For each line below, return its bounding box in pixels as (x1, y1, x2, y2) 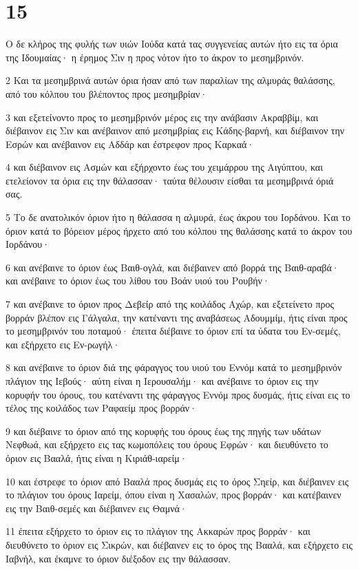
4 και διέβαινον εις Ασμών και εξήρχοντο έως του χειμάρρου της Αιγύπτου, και (6, 160, 323, 174)
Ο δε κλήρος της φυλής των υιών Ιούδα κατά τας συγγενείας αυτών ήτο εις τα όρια (6, 36, 338, 51)
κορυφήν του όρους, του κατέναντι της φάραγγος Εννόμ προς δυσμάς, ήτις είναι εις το (6, 387, 350, 401)
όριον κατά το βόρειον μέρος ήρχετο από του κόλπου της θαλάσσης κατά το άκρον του (6, 223, 352, 237)
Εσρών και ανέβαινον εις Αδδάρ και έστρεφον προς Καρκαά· (6, 136, 255, 151)
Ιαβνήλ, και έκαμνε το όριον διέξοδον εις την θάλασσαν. (6, 551, 231, 565)
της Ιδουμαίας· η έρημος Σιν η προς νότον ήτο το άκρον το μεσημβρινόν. (6, 50, 304, 64)
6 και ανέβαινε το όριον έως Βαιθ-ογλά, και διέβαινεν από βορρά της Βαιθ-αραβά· (6, 260, 339, 274)
